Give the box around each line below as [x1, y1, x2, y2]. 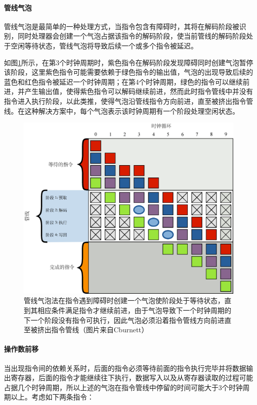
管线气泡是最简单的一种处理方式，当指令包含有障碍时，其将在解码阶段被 [4, 21, 239, 31]
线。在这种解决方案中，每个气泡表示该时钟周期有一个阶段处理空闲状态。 [4, 105, 239, 116]
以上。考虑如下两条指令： [10, 392, 94, 402]
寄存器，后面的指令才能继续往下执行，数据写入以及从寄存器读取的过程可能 [10, 372, 253, 383]
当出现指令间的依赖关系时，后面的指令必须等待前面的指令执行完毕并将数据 [4, 362, 246, 373]
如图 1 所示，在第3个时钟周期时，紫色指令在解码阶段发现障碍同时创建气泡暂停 [4, 57, 253, 67]
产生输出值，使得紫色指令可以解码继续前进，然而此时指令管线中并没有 [24, 86, 253, 96]
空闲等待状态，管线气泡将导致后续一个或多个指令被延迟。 [10, 40, 198, 50]
